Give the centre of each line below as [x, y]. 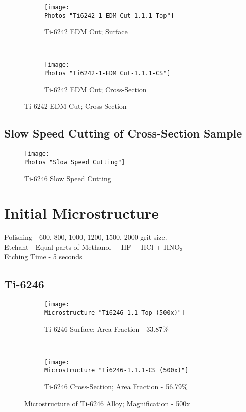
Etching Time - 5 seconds [43, 257]
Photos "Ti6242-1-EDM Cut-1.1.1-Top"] [109, 15]
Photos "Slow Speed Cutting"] [75, 162]
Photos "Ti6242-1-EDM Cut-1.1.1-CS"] [107, 73]
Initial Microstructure [82, 213]
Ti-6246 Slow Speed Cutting [68, 178]
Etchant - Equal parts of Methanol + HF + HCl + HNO [92, 247]
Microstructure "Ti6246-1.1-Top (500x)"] [115, 313]
